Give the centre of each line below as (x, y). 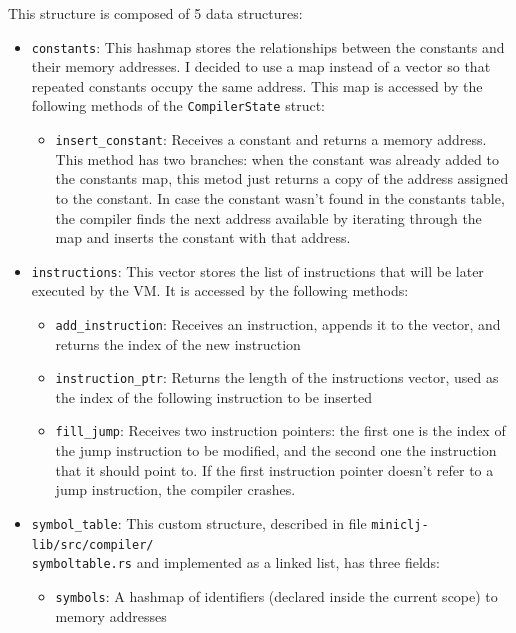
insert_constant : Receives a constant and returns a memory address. (271, 139)
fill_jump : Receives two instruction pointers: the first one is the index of (280, 430)
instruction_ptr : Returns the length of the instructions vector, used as (277, 377)
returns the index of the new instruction (178, 343)
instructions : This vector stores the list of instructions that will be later (257, 270)
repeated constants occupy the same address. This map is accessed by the (257, 85)
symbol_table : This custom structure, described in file (199, 522)
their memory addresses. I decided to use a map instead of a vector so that (261, 66)
